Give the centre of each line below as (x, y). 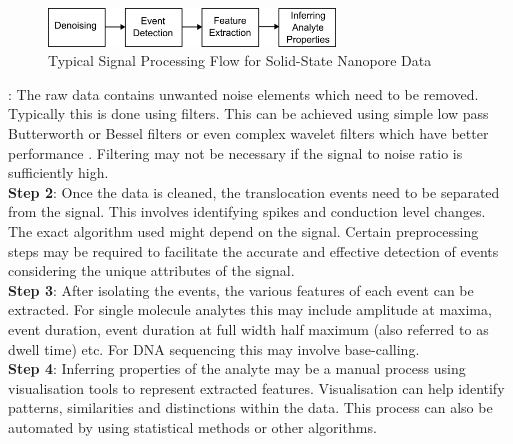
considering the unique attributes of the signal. (151, 270)
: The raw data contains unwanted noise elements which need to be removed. (243, 93)
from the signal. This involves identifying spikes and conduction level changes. (247, 211)
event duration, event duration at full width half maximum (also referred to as (248, 328)
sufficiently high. (58, 172)
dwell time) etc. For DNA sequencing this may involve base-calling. (214, 348)
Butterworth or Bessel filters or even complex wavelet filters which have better (248, 132)
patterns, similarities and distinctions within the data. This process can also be (250, 407)
